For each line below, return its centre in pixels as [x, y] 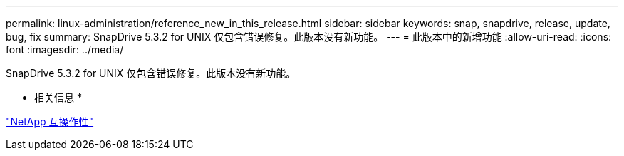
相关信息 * [58, 97]
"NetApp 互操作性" [50, 121]
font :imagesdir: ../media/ [65, 50]
